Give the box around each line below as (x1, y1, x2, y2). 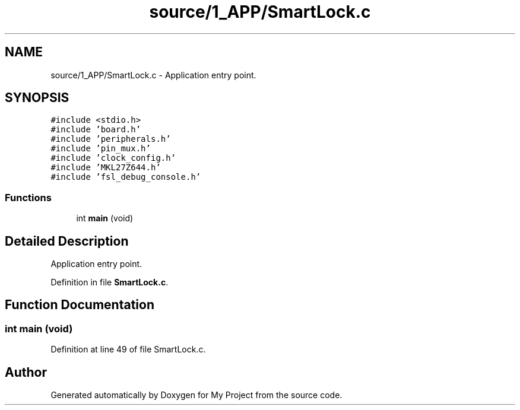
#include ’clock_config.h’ (50, 153, 176, 163)
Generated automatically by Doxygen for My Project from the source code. (50, 390, 343, 401)
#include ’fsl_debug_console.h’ (50, 172, 201, 182)
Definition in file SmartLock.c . (50, 277, 169, 288)
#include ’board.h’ (50, 125, 141, 135)
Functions (5, 191, 52, 204)
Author (5, 364, 47, 380)
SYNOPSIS (5, 90, 69, 106)
